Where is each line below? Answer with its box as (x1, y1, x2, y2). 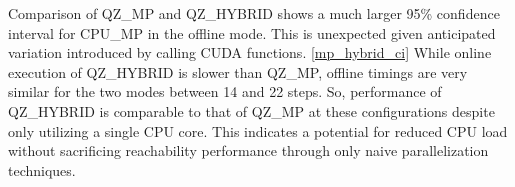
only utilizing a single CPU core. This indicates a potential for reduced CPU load (8, 120, 508, 141)
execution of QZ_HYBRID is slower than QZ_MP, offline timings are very (8, 61, 468, 82)
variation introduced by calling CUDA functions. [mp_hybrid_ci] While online (8, 42, 492, 63)
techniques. (8, 159, 76, 180)
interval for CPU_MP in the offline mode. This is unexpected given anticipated (8, 22, 496, 43)
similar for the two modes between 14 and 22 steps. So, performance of (8, 81, 442, 102)
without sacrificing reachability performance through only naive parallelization (8, 140, 489, 161)
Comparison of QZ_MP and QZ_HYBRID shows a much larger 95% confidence (8, 3, 500, 23)
